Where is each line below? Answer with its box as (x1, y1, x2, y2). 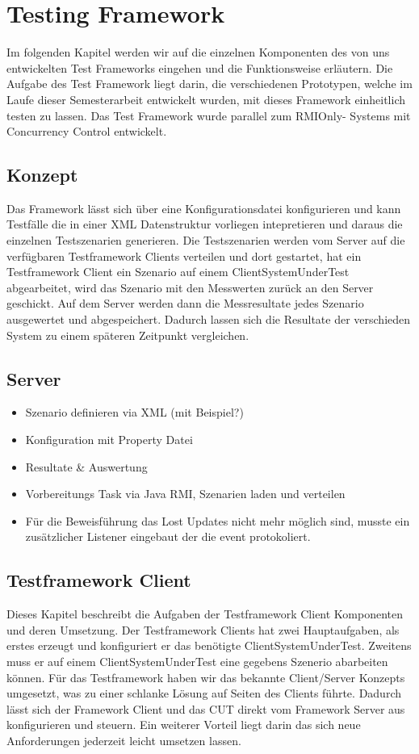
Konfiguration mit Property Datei (25, 431, 193, 448)
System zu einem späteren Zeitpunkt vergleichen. (6, 326, 249, 343)
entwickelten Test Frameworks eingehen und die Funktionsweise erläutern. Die (6, 59, 393, 76)
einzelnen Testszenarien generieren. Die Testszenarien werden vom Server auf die (6, 232, 405, 249)
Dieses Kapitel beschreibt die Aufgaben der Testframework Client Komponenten (6, 605, 404, 622)
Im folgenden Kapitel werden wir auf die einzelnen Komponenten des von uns (6, 44, 390, 61)
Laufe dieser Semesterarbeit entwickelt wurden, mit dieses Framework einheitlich (6, 90, 406, 107)
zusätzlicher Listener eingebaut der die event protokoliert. (25, 528, 311, 545)
